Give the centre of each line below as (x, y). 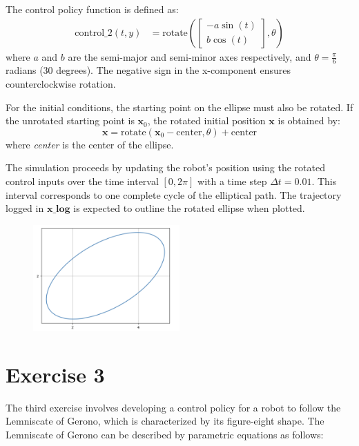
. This (324, 181)
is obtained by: (309, 120)
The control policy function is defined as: (92, 9)
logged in (25, 208)
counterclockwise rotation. (61, 84)
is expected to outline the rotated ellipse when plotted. (189, 208)
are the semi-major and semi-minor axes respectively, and (190, 56)
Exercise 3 (55, 374)
